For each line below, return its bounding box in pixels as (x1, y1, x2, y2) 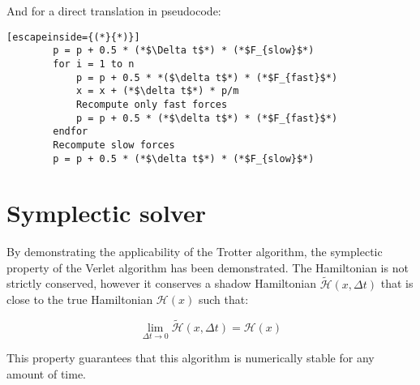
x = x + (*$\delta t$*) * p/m (75, 85, 239, 97)
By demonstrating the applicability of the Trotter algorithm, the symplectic (6, 243, 383, 260)
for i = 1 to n (53, 58, 135, 70)
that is (380, 275, 414, 292)
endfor (53, 126, 88, 138)
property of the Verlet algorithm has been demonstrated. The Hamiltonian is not (6, 259, 409, 276)
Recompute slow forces (53, 139, 175, 151)
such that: (198, 291, 249, 308)
